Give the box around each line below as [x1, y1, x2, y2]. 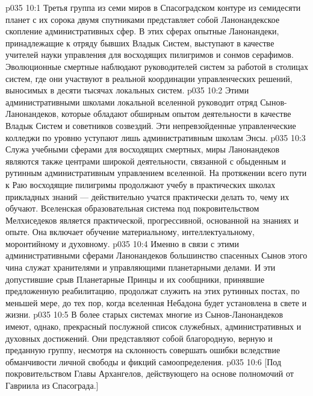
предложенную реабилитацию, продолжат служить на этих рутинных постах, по [5, 284, 300, 297]
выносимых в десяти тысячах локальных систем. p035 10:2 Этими [5, 84, 249, 96]
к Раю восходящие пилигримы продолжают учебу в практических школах [5, 178, 276, 190]
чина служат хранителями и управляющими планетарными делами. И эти [5, 261, 276, 274]
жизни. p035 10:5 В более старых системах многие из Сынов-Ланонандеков [5, 308, 284, 321]
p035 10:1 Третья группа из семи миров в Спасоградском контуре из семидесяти [5, 1, 301, 13]
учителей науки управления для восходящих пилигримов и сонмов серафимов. [5, 48, 294, 61]
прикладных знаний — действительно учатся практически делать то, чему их [5, 190, 290, 203]
